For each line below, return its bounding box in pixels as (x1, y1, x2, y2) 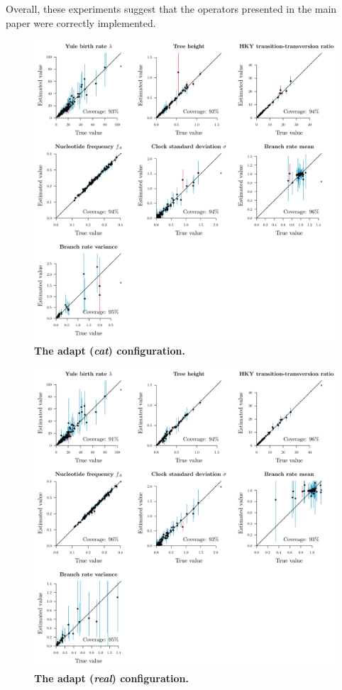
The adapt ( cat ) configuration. (34, 343, 185, 357)
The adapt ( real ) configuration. (34, 670, 189, 685)
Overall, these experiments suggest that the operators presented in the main (6, 1, 337, 16)
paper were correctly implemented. (6, 15, 156, 30)
